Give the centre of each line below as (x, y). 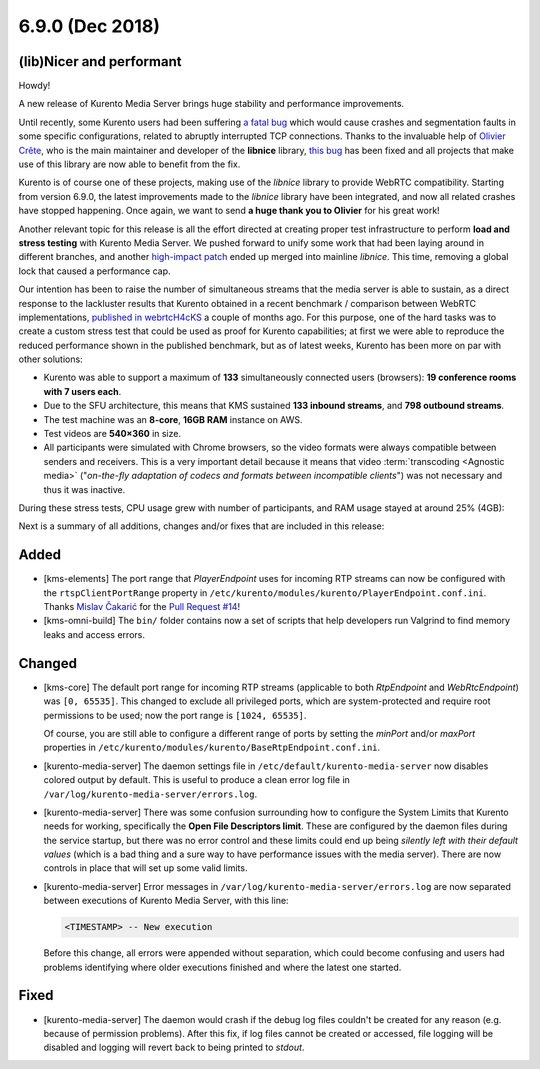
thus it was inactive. (84, 489)
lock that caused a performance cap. (94, 271)
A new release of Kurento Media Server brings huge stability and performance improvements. (211, 104)
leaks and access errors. (94, 634)
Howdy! (34, 86)
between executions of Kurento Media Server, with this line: (166, 901)
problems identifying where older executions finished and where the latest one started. (222, 967)
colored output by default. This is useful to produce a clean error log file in (196, 780)
